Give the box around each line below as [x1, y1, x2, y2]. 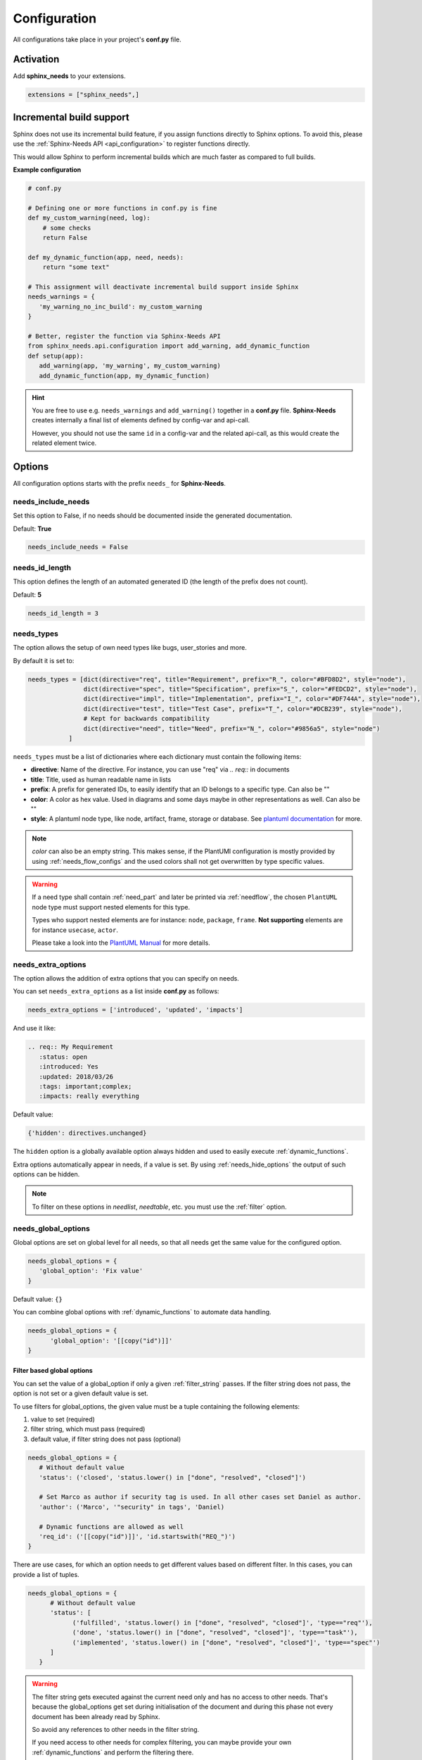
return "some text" [42, 263, 110, 271]
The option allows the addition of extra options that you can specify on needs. [13, 974, 239, 983]
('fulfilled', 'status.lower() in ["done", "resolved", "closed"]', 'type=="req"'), [72, 1618, 373, 1626]
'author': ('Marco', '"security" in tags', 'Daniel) [39, 1503, 225, 1511]
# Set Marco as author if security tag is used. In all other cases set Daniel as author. [39, 1493, 362, 1501]
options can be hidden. [13, 1170, 80, 1178]
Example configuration [13, 165, 82, 174]
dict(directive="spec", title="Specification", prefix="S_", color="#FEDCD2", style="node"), [83, 685, 418, 693]
